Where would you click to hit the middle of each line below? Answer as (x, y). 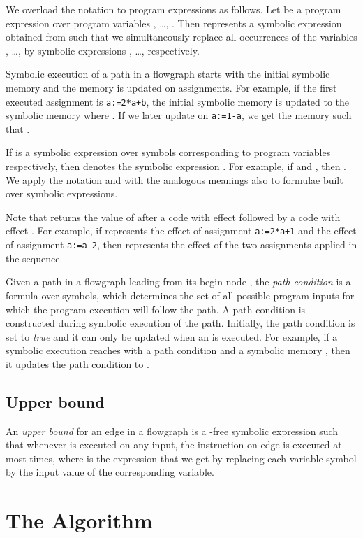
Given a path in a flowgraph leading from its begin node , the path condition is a (178, 282)
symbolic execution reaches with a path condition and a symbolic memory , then (178, 350)
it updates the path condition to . (77, 363)
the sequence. (34, 258)
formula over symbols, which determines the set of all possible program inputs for (180, 295)
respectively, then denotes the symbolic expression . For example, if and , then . (176, 166)
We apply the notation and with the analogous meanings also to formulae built (175, 179)
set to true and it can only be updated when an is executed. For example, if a (172, 336)
